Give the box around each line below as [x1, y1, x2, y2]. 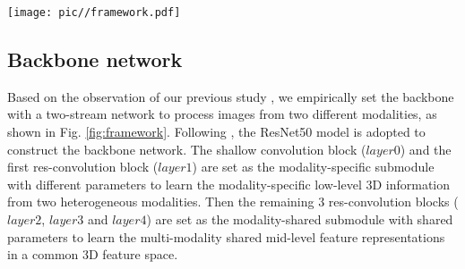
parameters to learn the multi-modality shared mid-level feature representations [7, 227, 445, 246]
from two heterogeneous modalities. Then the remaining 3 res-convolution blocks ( [7, 192, 459, 211]
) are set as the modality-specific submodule [192, 157, 435, 176]
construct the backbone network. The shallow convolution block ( [7, 139, 366, 158]
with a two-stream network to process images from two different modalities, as [7, 105, 437, 123]
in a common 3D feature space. [7, 245, 178, 264]
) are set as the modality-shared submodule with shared [146, 210, 453, 229]
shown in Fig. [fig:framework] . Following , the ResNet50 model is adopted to [7, 122, 426, 141]
